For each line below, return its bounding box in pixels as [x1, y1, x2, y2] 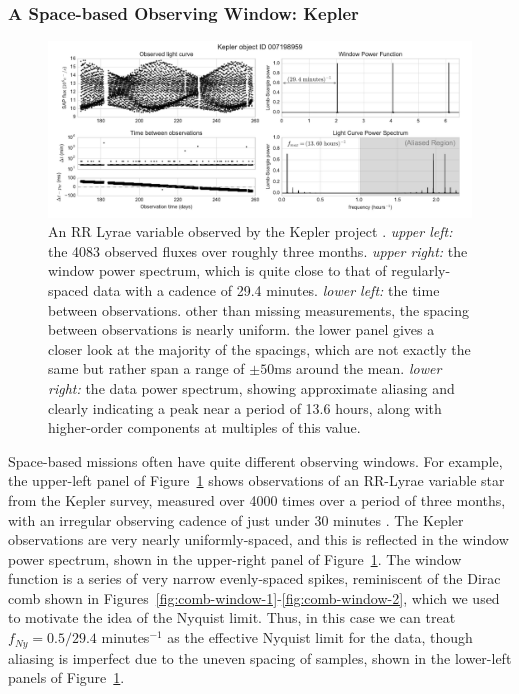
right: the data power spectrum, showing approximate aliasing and [48, 377, 455, 398]
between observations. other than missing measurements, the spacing [48, 299, 470, 320]
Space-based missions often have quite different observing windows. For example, [8, 450, 503, 471]
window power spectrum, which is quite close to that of [48, 260, 387, 281]
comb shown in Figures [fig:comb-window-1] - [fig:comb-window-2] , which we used [8, 587, 500, 608]
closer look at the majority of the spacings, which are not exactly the [48, 338, 471, 359]
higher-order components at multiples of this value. [48, 417, 361, 438]
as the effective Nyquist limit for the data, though [167, 627, 473, 648]
